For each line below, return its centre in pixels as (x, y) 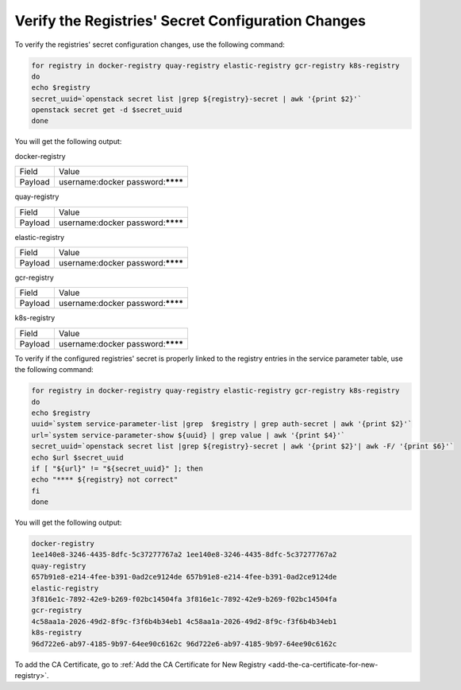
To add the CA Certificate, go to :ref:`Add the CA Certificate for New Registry (140, 665)
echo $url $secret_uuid (78, 457)
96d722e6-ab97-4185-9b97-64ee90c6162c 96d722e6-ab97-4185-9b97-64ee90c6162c (184, 643)
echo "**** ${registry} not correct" (105, 480)
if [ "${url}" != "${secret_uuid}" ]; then (117, 468)
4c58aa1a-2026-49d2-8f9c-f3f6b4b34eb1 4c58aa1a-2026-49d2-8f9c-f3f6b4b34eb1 (184, 621)
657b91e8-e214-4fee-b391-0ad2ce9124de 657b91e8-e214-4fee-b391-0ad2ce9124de (184, 577)
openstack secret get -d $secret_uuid (107, 110)
